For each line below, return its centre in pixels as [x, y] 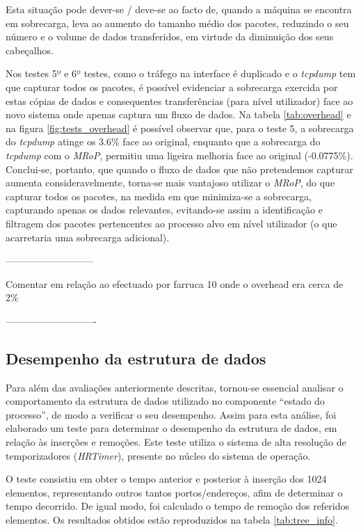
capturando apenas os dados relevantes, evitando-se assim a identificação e [164, 210]
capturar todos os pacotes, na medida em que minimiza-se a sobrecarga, [159, 196]
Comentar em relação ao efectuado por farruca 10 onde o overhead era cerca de [175, 283]
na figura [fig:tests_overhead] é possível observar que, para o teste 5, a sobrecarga [180, 128]
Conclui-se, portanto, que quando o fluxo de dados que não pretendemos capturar [179, 169]
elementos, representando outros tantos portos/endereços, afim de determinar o [174, 492]
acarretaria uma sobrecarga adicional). [88, 237]
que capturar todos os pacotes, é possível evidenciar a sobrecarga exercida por [172, 87]
